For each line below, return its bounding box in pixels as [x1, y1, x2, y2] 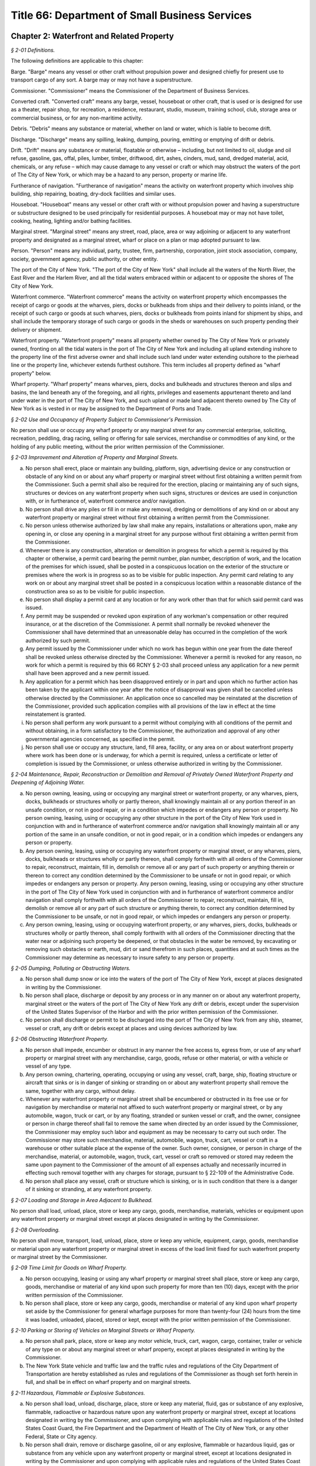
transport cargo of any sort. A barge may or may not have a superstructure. [11, 76, 193, 83]
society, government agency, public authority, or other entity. [11, 255, 158, 262]
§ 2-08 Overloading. [11, 1226, 60, 1233]
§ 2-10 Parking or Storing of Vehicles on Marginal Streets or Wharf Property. [11, 1327, 195, 1334]
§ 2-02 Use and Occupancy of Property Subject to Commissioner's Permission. [11, 416, 203, 423]
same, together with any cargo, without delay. [25, 1087, 136, 1094]
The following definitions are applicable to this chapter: [11, 57, 143, 65]
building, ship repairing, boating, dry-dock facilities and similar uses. [11, 190, 176, 197]
